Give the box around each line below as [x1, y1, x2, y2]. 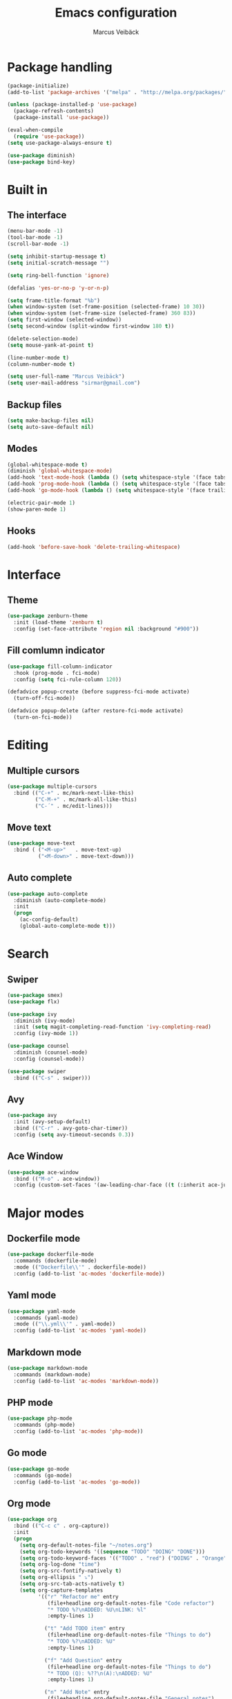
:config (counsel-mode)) [13, 1055, 85, 1062]
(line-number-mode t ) [7, 354, 70, 361]
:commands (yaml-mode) [13, 1314, 79, 1321]
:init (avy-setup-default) [13, 1118, 91, 1125]
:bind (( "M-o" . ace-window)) [13, 1175, 100, 1182]
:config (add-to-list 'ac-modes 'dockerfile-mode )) [13, 1270, 166, 1277]
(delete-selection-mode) [7, 335, 79, 342]
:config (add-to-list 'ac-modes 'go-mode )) [13, 1478, 140, 1486]
